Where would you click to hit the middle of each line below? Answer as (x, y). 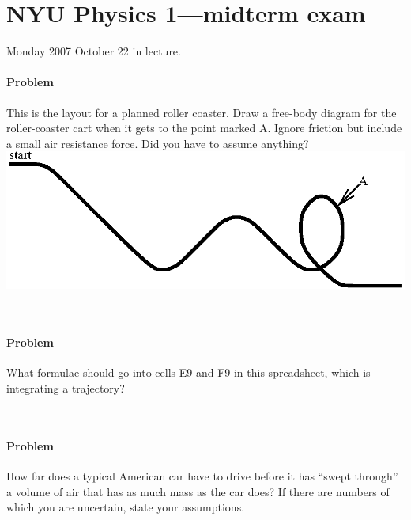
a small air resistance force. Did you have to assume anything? (158, 143)
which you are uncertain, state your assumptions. (126, 507)
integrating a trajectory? (66, 387)
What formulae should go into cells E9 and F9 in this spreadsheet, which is (189, 372)
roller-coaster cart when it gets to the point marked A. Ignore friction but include (204, 128)
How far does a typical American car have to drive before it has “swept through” (202, 475)
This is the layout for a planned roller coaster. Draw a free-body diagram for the (202, 112)
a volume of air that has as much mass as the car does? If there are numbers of (198, 491)
